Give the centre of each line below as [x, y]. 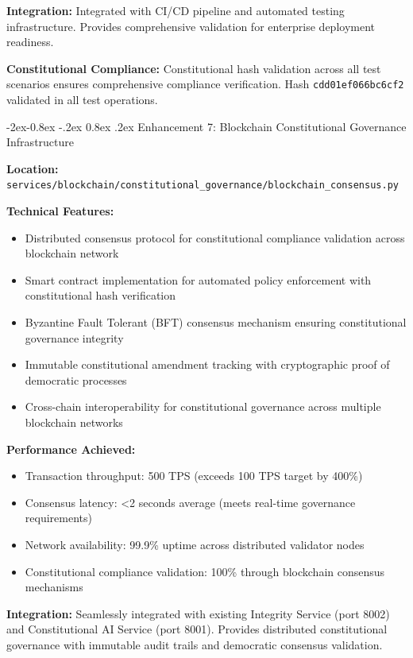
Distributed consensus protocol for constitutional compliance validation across [215, 237]
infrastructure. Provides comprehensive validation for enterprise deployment [191, 26]
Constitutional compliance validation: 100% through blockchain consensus [205, 571]
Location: [33, 168]
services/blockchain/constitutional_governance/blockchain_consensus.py [203, 186]
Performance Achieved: [71, 449]
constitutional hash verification [100, 295]
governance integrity [74, 337]
